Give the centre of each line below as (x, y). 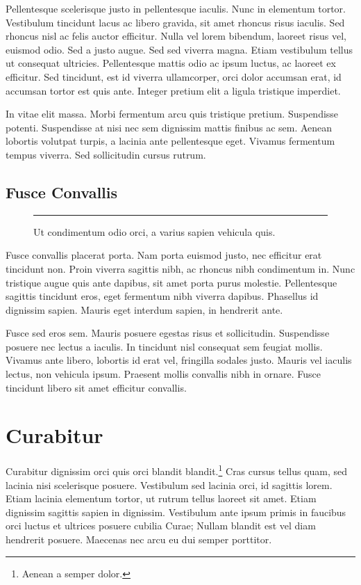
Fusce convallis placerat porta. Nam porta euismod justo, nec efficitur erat (164, 255)
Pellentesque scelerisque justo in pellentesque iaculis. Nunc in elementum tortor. (176, 8)
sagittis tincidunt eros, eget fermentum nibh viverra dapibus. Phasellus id (162, 296)
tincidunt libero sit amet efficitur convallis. (96, 387)
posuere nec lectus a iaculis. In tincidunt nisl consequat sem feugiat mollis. (164, 346)
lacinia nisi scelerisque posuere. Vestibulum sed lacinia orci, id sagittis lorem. (169, 484)
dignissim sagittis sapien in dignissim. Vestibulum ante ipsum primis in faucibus (176, 512)
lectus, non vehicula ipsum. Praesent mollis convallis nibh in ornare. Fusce (163, 374)
